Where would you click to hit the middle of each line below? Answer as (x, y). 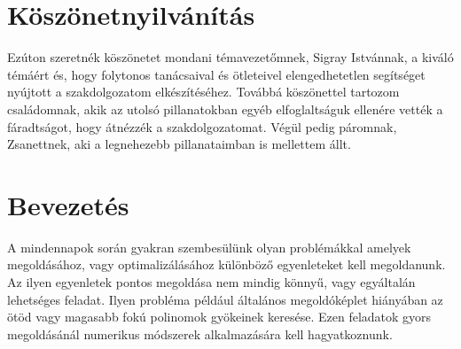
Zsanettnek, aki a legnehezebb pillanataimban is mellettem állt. (179, 144)
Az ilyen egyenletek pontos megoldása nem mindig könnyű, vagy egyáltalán (211, 282)
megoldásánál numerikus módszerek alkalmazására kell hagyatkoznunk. (200, 333)
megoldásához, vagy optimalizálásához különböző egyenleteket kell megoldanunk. (227, 264)
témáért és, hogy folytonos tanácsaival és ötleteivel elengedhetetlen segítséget (216, 74)
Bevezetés (68, 204)
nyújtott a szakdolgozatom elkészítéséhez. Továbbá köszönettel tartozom (203, 92)
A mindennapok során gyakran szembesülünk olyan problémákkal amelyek (209, 247)
